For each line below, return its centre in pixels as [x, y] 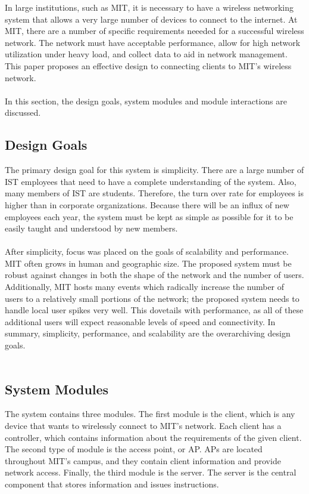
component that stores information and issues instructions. [112, 484]
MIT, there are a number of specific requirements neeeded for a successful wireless [154, 31]
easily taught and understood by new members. [91, 228]
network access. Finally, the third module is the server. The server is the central [151, 472]
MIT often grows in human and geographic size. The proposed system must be [148, 263]
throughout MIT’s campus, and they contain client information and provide [143, 460]
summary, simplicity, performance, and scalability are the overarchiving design [148, 333]
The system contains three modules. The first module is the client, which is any [150, 414]
